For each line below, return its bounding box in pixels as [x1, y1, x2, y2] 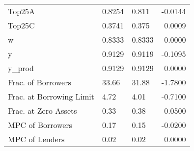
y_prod [8, 62, 34, 74]
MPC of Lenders [8, 133, 65, 145]
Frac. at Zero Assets [8, 105, 77, 116]
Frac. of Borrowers [8, 76, 71, 88]
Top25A [8, 5, 35, 17]
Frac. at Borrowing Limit [8, 91, 94, 102]
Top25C [8, 20, 35, 31]
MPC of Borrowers [8, 119, 72, 130]
